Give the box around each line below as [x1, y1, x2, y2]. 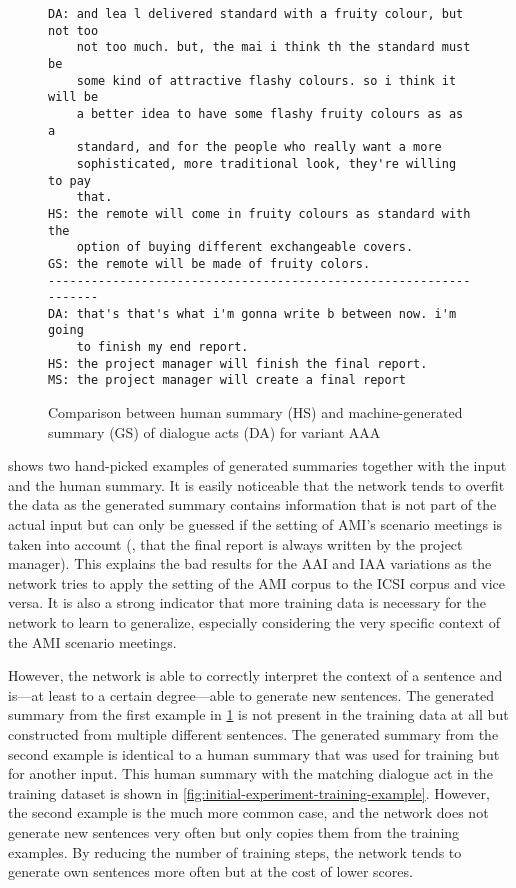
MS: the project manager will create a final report [48, 373, 406, 388]
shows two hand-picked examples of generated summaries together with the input [8, 455, 507, 476]
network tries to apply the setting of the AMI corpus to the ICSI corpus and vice [8, 572, 506, 593]
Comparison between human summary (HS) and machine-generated [48, 402, 463, 423]
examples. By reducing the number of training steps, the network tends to [8, 841, 462, 862]
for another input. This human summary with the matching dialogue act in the [8, 763, 493, 784]
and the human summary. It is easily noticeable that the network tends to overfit [8, 474, 505, 495]
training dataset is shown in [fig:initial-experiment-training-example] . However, [8, 782, 490, 803]
